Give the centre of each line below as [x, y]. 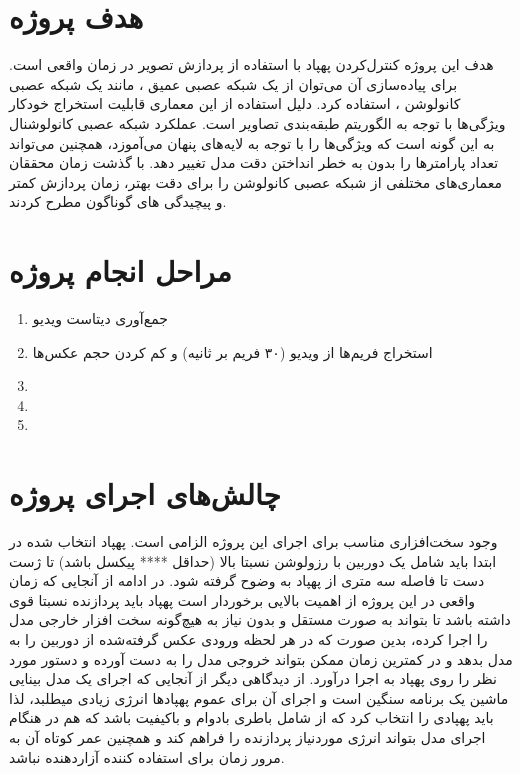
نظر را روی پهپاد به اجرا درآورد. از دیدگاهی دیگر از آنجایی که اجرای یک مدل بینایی [253, 678]
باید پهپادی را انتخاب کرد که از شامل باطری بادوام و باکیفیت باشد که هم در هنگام [251, 717]
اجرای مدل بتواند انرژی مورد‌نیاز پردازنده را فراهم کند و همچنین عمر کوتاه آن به [247, 737]
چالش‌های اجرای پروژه [145, 493]
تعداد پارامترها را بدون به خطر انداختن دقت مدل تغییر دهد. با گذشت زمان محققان [254, 162]
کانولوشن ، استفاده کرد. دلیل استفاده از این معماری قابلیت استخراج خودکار [235, 103]
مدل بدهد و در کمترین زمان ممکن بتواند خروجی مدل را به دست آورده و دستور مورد [261, 658]
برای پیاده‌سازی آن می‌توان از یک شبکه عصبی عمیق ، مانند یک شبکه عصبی [233, 83]
